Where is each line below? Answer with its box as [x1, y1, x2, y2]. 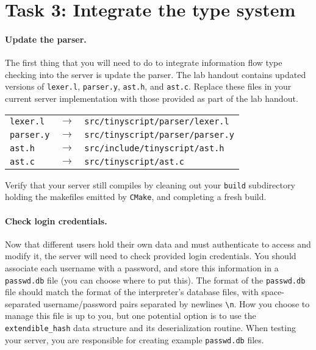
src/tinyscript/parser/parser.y [84, 129, 234, 140]
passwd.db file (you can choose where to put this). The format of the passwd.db [5, 273, 306, 286]
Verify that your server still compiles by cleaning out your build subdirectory [5, 178, 295, 191]
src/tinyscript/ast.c [84, 156, 185, 166]
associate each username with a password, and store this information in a [5, 261, 279, 274]
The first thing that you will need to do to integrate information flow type [5, 56, 282, 69]
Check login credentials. [5, 214, 107, 227]
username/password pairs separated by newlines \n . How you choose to [43, 297, 310, 310]
